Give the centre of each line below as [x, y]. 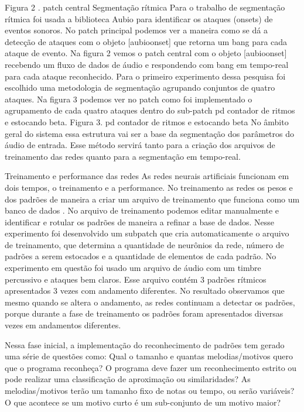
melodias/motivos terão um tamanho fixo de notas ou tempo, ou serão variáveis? [150, 390]
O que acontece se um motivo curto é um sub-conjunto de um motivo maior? [143, 402]
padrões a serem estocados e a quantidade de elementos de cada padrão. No [141, 256]
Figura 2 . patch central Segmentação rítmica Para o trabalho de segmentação [145, 7]
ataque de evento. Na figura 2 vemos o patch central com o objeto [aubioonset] [146, 53]
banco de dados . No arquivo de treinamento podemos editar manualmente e [142, 210]
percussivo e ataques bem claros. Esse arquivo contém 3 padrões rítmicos [136, 279]
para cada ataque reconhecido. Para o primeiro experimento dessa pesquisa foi [145, 76]
